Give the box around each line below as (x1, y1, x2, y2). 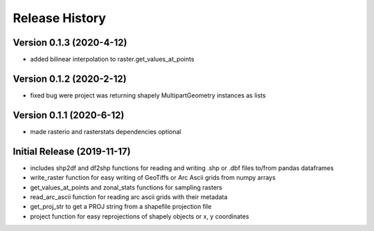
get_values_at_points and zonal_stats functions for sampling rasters (30, 183, 223, 192)
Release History (12, 10, 107, 26)
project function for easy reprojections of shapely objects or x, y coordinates (30, 212, 249, 221)
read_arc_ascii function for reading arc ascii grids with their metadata (30, 192, 228, 201)
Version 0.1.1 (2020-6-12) (12, 109, 125, 121)
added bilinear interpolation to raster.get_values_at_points (30, 55, 195, 64)
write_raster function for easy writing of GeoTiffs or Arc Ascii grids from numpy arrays (30, 174, 276, 182)
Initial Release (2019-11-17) (12, 145, 131, 157)
